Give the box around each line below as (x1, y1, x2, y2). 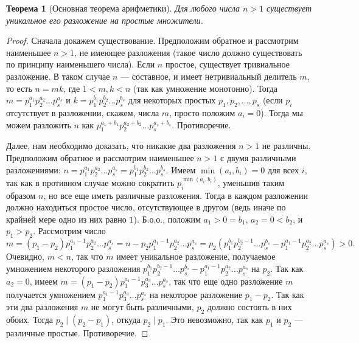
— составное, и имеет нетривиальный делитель (120, 69, 297, 82)
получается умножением (6, 288, 96, 300)
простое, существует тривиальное (165, 58, 290, 71)
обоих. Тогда (6, 313, 54, 326)
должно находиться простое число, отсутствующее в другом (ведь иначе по (6, 201, 286, 213)
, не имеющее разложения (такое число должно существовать (74, 46, 302, 58)
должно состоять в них (207, 300, 292, 313)
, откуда (111, 313, 141, 326)
